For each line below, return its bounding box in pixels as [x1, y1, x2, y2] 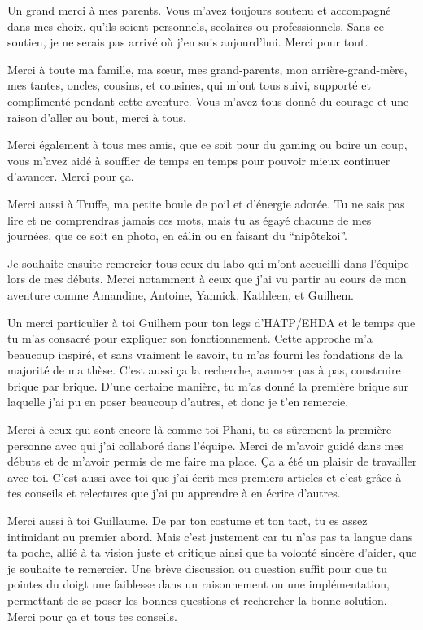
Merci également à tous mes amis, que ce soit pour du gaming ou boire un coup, [7, 136, 408, 153]
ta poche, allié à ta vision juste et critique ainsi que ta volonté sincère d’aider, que [7, 544, 417, 561]
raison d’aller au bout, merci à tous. [7, 108, 187, 125]
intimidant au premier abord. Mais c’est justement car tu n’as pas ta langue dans [7, 527, 413, 545]
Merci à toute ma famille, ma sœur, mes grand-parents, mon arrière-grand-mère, [7, 60, 408, 77]
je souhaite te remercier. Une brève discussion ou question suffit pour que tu [7, 559, 387, 576]
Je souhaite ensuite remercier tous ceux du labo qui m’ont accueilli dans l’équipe [7, 254, 409, 271]
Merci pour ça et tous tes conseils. [7, 607, 177, 624]
